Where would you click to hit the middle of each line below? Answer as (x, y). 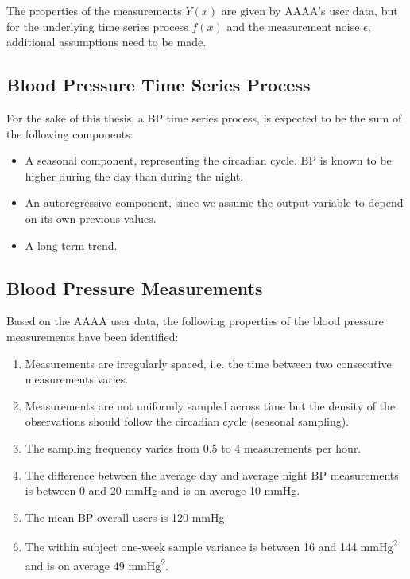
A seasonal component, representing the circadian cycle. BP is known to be (208, 160)
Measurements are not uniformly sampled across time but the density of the (210, 405)
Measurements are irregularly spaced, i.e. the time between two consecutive (208, 363)
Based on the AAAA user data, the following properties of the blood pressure (195, 321)
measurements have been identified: (93, 336)
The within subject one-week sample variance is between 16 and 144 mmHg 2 (211, 545)
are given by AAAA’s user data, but (309, 10)
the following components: (70, 133)
